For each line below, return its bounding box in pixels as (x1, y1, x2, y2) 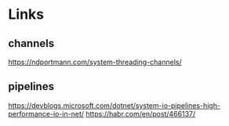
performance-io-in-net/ (8, 109, 85, 118)
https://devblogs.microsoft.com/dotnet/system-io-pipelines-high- (8, 100, 221, 110)
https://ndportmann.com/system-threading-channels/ (8, 57, 182, 67)
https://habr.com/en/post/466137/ (85, 109, 196, 118)
